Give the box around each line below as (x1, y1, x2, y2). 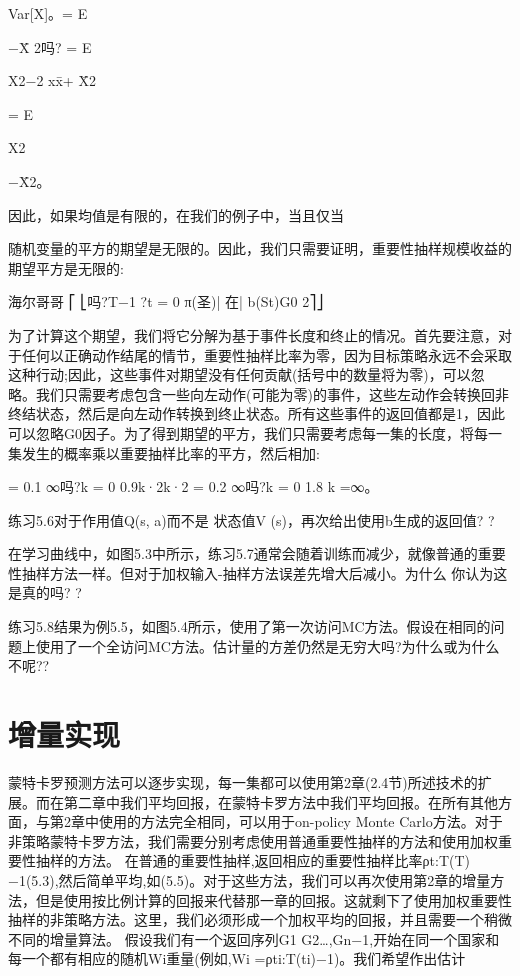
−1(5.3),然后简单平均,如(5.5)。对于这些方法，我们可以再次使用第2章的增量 (8, 869, 491, 890)
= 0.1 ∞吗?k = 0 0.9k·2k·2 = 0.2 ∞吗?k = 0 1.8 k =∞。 (8, 476, 379, 497)
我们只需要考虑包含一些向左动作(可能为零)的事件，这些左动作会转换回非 (35, 383, 509, 404)
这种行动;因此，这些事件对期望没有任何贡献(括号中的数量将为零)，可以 (8, 364, 471, 385)
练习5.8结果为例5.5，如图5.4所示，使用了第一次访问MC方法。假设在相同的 (8, 616, 491, 637)
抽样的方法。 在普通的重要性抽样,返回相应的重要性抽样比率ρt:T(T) (35, 850, 470, 871)
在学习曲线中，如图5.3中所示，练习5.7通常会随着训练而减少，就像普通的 (8, 543, 478, 564)
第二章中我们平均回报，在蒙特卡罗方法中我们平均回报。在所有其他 (63, 791, 498, 812)
